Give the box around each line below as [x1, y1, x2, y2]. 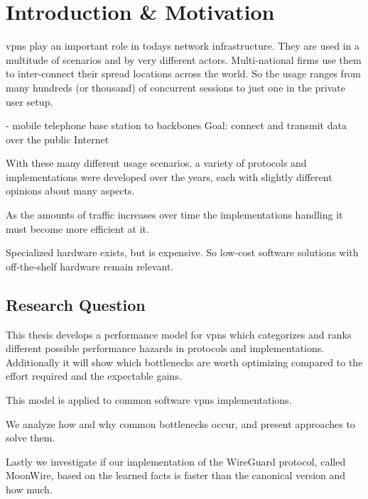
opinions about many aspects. [6, 183, 135, 198]
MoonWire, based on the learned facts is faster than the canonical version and [6, 468, 346, 483]
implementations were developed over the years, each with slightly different [6, 169, 332, 184]
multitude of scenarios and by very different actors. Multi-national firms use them [6, 52, 362, 67]
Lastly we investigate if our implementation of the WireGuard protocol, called [6, 454, 346, 468]
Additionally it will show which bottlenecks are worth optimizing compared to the [6, 354, 363, 369]
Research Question [6, 293, 146, 315]
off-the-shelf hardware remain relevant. [6, 258, 174, 273]
